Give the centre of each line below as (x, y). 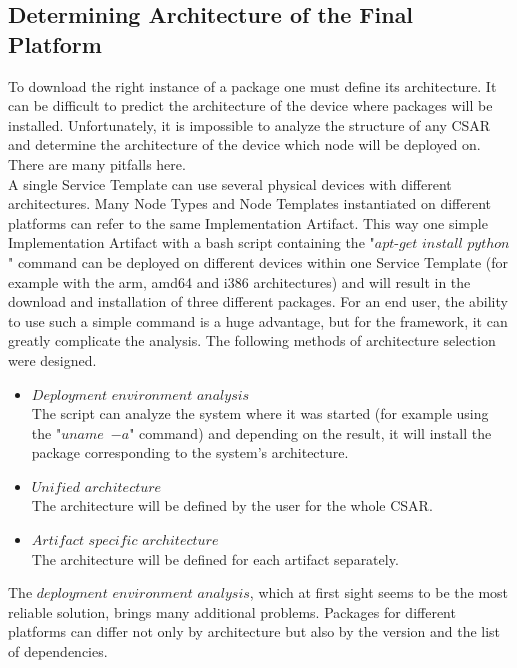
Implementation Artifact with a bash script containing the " (191, 242)
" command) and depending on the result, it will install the (310, 432)
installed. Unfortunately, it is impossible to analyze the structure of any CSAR (249, 124)
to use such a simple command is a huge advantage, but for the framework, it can (258, 320)
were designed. (52, 359)
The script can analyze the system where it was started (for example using (260, 413)
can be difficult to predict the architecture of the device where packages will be (250, 105)
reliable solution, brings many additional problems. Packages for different (232, 611)
